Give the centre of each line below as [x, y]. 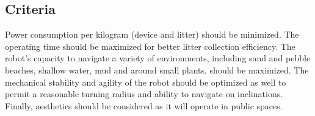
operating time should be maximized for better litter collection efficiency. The [150, 46]
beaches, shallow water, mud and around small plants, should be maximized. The [157, 70]
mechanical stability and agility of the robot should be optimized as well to [146, 82]
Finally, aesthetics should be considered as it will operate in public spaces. [144, 105]
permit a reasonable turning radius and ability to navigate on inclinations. [144, 94]
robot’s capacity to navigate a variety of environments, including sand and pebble [158, 58]
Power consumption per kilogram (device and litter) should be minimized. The [152, 34]
